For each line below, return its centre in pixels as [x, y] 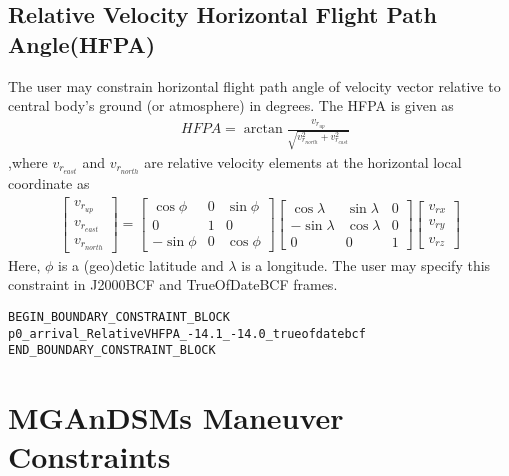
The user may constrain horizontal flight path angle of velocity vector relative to [254, 85]
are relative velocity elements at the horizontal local [303, 161]
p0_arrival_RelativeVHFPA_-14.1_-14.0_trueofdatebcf [187, 333]
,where [28, 161]
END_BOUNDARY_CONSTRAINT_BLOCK [112, 350]
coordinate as [49, 183]
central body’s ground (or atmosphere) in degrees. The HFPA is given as [231, 105]
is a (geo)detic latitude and [141, 264]
